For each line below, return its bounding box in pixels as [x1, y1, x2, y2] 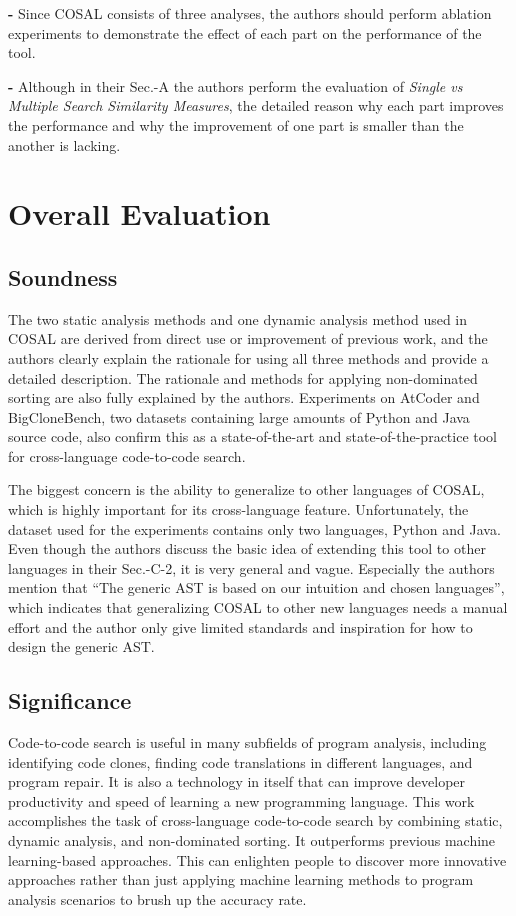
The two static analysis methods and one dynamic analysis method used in [8, 308, 468, 329]
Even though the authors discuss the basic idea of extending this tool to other [8, 538, 486, 559]
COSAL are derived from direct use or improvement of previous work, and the [8, 328, 488, 349]
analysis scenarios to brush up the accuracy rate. [8, 888, 307, 909]
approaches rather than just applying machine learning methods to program [8, 869, 474, 890]
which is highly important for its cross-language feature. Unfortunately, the [8, 499, 469, 520]
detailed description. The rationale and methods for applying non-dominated [8, 367, 478, 388]
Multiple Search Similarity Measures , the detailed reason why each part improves [8, 95, 504, 116]
